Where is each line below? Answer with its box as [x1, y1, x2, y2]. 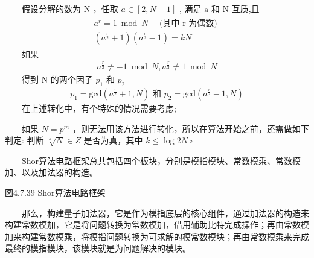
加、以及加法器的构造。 [5, 166, 98, 178]
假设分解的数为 [22, 2, 81, 14]
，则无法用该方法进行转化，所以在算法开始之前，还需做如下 [72, 122, 309, 134]
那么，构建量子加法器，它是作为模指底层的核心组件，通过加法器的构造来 [22, 206, 309, 219]
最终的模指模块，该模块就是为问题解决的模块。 [5, 242, 191, 254]
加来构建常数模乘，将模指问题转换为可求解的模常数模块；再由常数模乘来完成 [5, 230, 309, 242]
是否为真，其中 [83, 134, 143, 146]
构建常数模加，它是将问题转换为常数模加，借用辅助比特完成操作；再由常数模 [5, 218, 309, 231]
